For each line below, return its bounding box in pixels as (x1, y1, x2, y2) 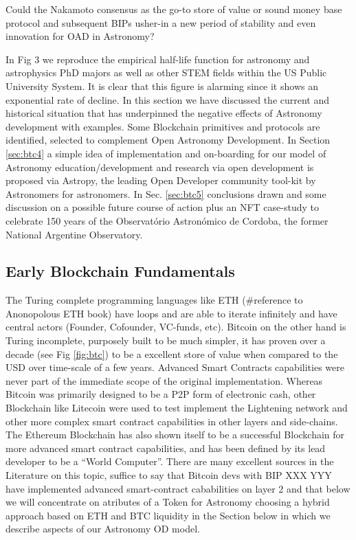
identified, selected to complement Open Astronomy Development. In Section (5, 133, 331, 147)
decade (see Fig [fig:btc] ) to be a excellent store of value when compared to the (5, 346, 338, 361)
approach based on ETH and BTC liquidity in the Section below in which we (5, 508, 331, 522)
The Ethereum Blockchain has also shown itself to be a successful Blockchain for (5, 427, 345, 442)
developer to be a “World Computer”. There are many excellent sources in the (5, 454, 334, 469)
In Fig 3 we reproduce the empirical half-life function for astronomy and (5, 52, 310, 66)
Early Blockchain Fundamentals (5, 260, 235, 282)
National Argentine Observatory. (5, 227, 143, 241)
